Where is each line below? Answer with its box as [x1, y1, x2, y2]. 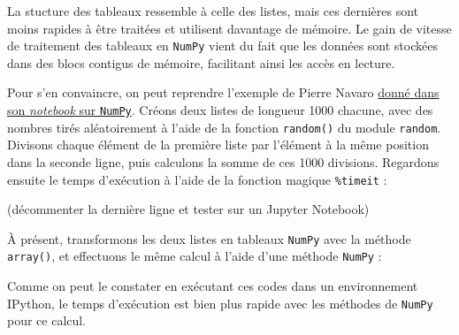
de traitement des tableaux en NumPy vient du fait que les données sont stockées [7, 36, 438, 55]
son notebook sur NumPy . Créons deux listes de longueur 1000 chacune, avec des [7, 101, 433, 119]
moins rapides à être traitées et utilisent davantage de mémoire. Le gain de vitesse [7, 19, 452, 37]
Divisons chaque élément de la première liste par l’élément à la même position [7, 135, 429, 154]
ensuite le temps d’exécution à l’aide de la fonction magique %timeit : [7, 170, 387, 188]
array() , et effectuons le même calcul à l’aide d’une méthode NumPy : [7, 247, 382, 265]
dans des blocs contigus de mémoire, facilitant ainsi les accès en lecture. [7, 53, 395, 72]
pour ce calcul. [7, 311, 87, 330]
